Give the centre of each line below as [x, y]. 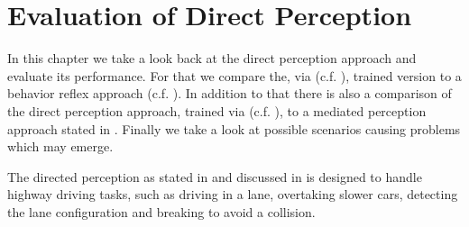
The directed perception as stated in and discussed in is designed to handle [215, 176]
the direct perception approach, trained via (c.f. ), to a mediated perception [217, 110]
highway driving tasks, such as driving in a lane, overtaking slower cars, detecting [233, 194]
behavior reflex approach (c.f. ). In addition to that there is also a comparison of [230, 93]
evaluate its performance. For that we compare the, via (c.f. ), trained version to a [234, 75]
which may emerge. [60, 146]
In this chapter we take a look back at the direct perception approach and [212, 58]
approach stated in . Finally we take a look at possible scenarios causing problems [234, 128]
